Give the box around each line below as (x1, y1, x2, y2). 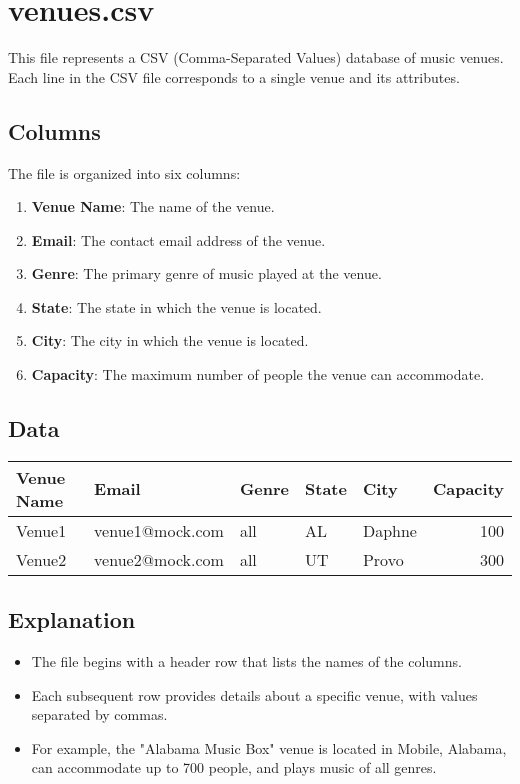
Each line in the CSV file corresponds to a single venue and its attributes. (8, 66, 460, 87)
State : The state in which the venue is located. (31, 296, 322, 317)
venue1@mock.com (94, 518, 224, 542)
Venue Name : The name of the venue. (31, 196, 275, 217)
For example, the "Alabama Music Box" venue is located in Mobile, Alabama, (31, 737, 507, 758)
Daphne (362, 518, 417, 542)
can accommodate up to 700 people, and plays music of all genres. (31, 757, 437, 778)
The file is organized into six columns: (8, 162, 241, 183)
